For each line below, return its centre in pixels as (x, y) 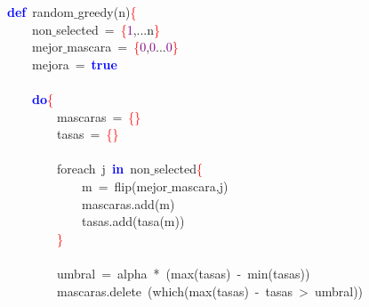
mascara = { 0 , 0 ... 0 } (123, 47)
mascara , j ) (200, 186)
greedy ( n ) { (107, 12)
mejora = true (74, 64)
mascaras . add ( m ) (128, 203)
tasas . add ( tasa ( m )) (133, 221)
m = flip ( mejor (124, 186)
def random (40, 12)
